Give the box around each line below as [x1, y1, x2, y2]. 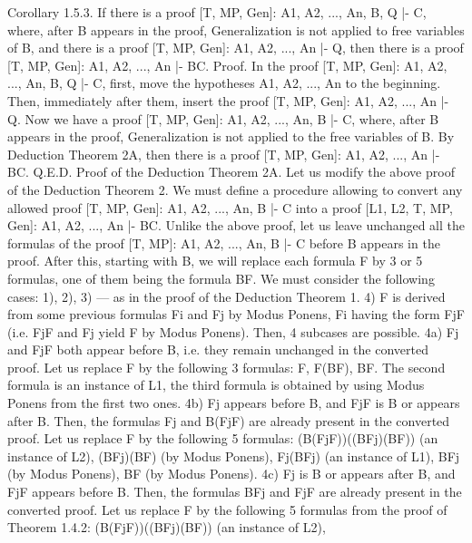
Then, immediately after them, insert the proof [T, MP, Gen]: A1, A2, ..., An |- [7, 91, 449, 110]
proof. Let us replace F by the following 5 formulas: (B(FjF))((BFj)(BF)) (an [7, 429, 438, 448]
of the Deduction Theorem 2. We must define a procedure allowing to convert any [7, 179, 463, 199]
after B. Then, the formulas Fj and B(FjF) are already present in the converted [7, 411, 450, 430]
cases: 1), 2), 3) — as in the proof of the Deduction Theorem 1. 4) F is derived [7, 286, 446, 305]
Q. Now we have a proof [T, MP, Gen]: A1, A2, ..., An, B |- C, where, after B [7, 109, 439, 128]
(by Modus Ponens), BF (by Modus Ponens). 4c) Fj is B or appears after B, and [7, 464, 456, 483]
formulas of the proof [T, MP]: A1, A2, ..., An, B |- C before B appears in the [7, 233, 440, 252]
